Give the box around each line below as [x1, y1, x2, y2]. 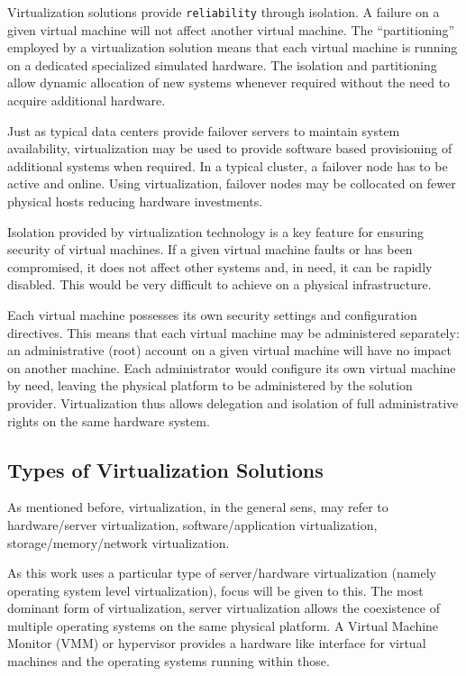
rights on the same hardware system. [7, 411, 210, 430]
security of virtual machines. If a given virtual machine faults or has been [7, 240, 413, 259]
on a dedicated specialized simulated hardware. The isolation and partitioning [7, 55, 437, 74]
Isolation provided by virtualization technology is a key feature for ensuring [7, 222, 425, 241]
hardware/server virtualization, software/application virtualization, [7, 515, 378, 534]
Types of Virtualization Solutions [7, 455, 324, 483]
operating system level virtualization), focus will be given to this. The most [7, 580, 424, 599]
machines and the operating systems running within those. [7, 652, 330, 671]
